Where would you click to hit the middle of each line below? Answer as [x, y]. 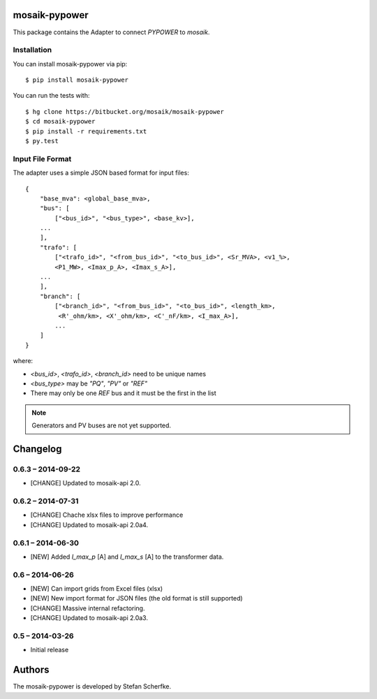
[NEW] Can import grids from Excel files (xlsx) [97, 589]
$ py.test [42, 141]
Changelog [37, 449]
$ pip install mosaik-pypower [77, 80]
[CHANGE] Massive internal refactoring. [88, 608]
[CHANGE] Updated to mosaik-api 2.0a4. [89, 524]
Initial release [50, 650]
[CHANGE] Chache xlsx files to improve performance [107, 515]
